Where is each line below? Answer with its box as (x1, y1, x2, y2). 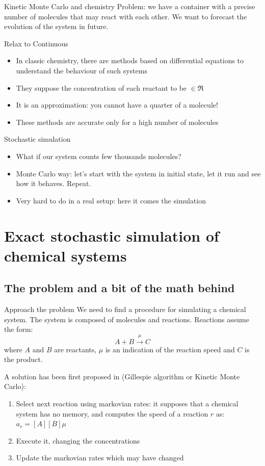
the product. (4, 354, 43, 365)
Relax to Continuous (4, 38, 68, 48)
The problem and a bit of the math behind (4, 280, 235, 296)
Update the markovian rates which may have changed (16, 452, 184, 463)
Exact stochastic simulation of (4, 225, 219, 246)
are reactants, (54, 344, 97, 354)
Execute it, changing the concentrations (16, 435, 140, 446)
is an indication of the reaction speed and (105, 344, 235, 354)
